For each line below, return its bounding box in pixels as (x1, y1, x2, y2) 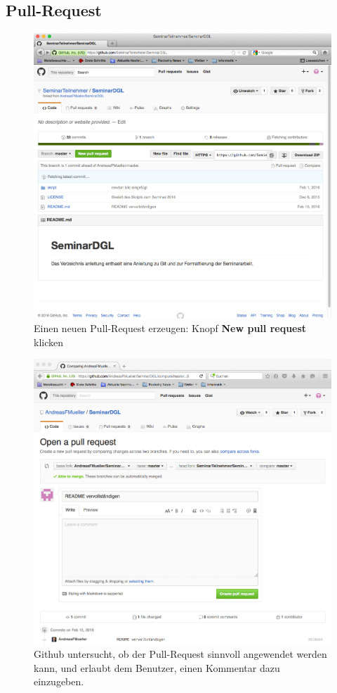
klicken (34, 334, 63, 349)
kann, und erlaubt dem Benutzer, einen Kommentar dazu (34, 660, 280, 675)
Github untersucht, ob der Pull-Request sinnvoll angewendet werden (34, 647, 327, 661)
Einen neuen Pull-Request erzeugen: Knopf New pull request (34, 321, 307, 336)
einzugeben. (34, 674, 84, 689)
